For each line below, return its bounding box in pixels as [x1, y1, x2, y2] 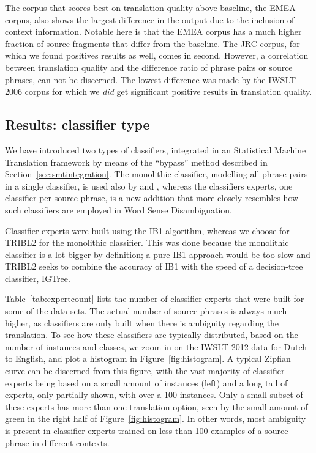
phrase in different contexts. [5, 436, 110, 449]
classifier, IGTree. [5, 271, 70, 284]
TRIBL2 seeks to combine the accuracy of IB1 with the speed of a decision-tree [5, 260, 303, 273]
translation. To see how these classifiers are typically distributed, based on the [5, 328, 298, 341]
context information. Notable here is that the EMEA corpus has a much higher [5, 25, 302, 38]
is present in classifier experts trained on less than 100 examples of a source [5, 424, 288, 437]
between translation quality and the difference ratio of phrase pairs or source [5, 61, 293, 73]
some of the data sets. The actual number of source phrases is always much [5, 304, 287, 317]
